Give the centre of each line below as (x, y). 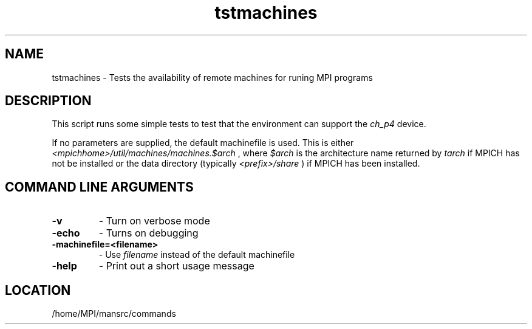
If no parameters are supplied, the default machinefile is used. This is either (203, 143)
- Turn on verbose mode (154, 221)
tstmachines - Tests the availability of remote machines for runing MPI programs (212, 77)
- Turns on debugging (148, 233)
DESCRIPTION (48, 101)
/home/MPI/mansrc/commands (114, 314)
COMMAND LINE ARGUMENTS (99, 187)
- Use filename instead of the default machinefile (197, 255)
